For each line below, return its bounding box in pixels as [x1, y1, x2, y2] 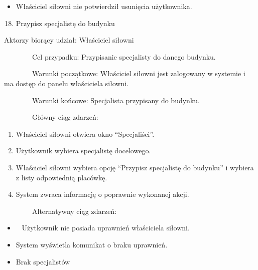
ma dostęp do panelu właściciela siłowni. [4, 78, 129, 88]
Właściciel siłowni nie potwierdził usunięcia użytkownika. [16, 1, 192, 11]
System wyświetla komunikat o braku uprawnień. [16, 239, 168, 249]
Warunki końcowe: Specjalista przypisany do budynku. [32, 95, 200, 105]
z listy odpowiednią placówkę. [16, 172, 107, 182]
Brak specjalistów [16, 256, 70, 266]
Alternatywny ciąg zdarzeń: [32, 205, 117, 216]
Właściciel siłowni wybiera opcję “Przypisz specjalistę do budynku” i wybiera [16, 162, 254, 172]
